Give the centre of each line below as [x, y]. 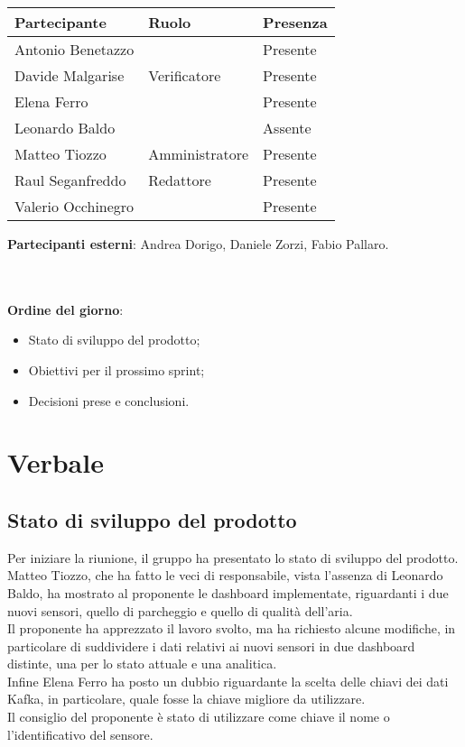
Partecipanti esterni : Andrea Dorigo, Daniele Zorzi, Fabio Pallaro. [198, 244]
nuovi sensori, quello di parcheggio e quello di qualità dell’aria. [180, 610]
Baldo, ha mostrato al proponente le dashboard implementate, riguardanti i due [228, 592]
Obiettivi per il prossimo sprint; [116, 369]
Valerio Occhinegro [74, 206]
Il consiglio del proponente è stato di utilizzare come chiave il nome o [199, 717]
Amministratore [199, 154]
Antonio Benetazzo [74, 49]
